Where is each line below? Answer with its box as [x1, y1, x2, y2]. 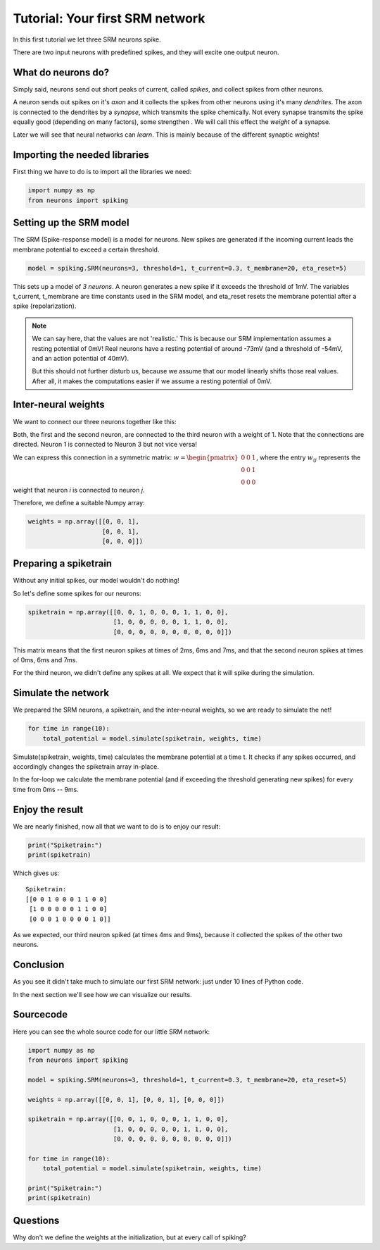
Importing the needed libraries [13, 149, 149, 161]
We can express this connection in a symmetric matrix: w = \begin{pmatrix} [13, 453, 239, 462]
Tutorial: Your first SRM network [13, 11, 205, 26]
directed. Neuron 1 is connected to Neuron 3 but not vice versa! [13, 440, 197, 449]
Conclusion [13, 959, 65, 971]
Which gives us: [13, 869, 60, 877]
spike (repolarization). [13, 302, 77, 310]
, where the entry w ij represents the [255, 453, 361, 463]
